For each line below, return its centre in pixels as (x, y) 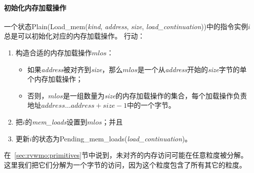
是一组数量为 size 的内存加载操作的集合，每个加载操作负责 (155, 95)
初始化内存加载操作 (35, 7)
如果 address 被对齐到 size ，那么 (75, 69)
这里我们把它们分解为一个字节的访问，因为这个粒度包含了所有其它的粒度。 (125, 164)
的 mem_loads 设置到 (56, 121)
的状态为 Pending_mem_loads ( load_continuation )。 (112, 138)
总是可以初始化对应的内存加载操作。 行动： (74, 36)
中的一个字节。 (151, 105)
